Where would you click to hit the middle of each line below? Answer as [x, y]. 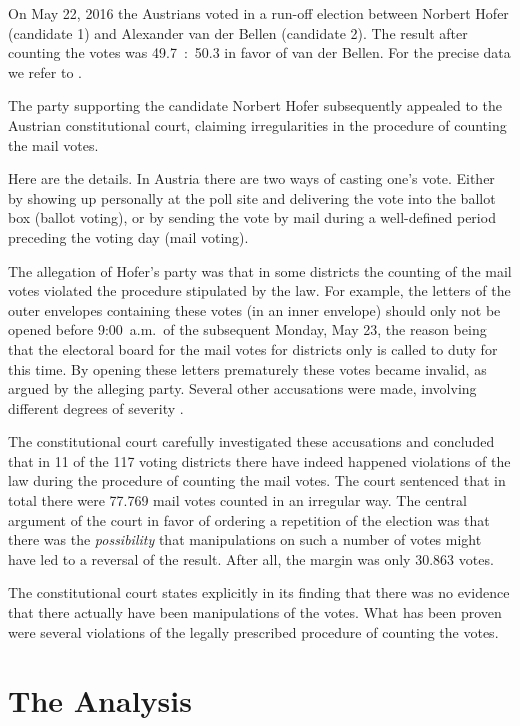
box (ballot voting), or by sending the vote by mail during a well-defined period [252, 217]
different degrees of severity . [96, 407]
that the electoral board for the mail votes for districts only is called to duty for [253, 348]
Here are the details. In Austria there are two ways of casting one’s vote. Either [251, 178]
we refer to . [45, 71]
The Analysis [100, 700]
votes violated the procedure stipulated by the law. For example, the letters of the [259, 290]
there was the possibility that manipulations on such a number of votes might [245, 539]
